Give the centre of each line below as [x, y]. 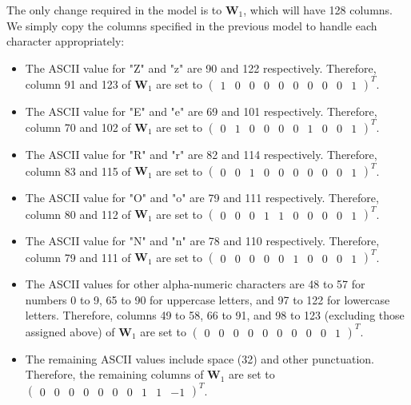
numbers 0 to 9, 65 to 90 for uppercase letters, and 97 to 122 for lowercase [207, 299]
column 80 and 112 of [78, 214]
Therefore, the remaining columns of [114, 374]
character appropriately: [66, 41]
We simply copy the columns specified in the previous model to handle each [192, 25]
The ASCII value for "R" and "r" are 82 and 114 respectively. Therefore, [201, 154]
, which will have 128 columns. [318, 10]
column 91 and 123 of [78, 83]
